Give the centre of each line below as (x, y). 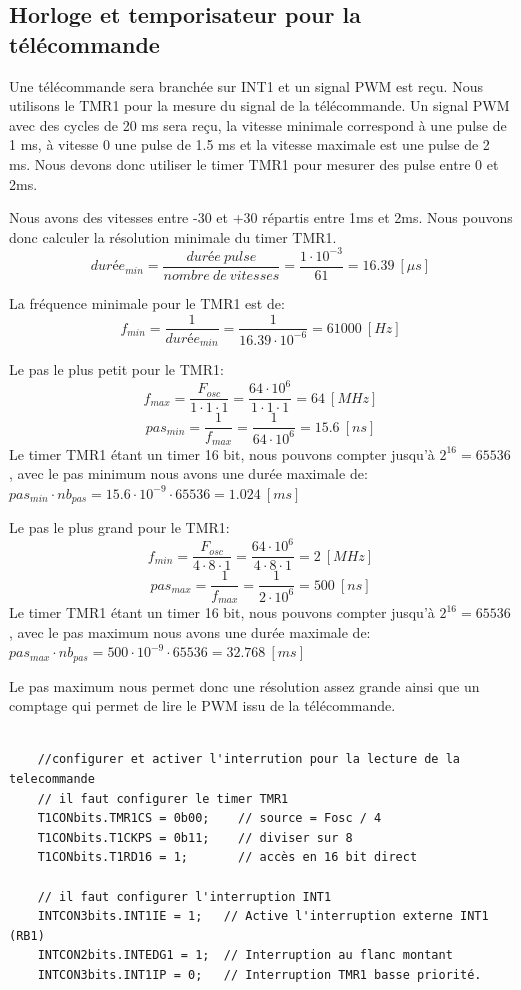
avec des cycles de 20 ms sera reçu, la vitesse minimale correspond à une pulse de (258, 124)
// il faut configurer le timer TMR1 (163, 798)
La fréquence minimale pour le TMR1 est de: (147, 302)
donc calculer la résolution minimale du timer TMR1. (173, 236)
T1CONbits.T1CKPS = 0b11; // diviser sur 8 (195, 837)
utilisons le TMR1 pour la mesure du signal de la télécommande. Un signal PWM (259, 105)
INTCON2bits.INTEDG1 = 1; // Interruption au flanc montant (245, 955)
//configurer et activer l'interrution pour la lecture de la (249, 759)
